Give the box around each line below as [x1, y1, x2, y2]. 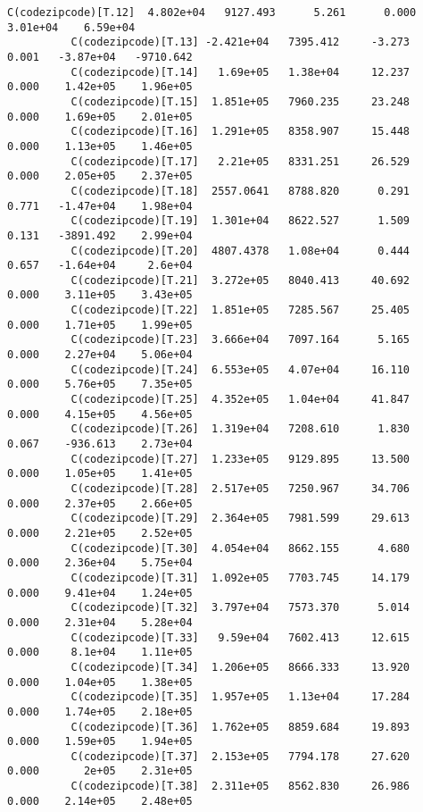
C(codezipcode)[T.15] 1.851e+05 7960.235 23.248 [70, 95, 411, 108]
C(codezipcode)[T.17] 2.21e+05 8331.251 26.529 [70, 155, 411, 168]
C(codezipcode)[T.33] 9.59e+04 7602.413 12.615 [70, 631, 411, 644]
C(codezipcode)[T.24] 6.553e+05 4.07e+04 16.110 [70, 363, 411, 376]
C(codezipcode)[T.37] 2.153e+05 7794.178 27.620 [70, 749, 411, 763]
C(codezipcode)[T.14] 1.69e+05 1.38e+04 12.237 [70, 65, 411, 79]
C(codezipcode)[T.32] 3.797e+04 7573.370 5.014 [70, 601, 411, 615]
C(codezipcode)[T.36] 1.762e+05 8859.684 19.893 [70, 720, 411, 733]
